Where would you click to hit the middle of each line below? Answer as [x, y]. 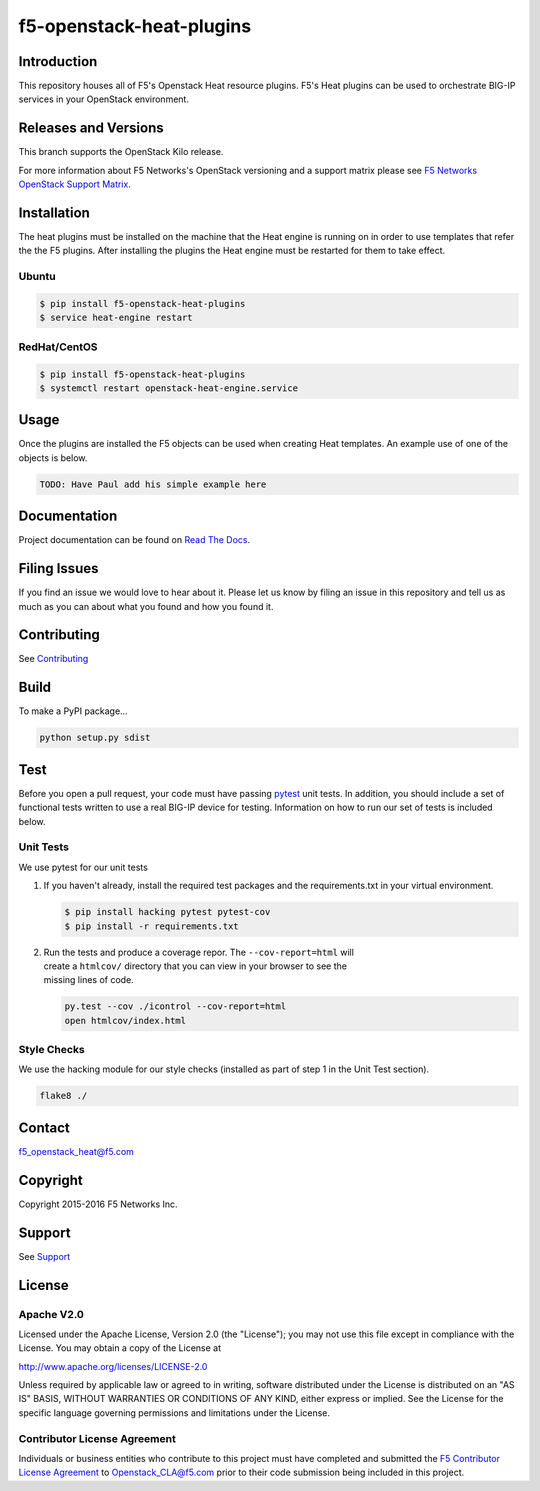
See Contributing [53, 659]
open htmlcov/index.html [125, 1020]
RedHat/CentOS [58, 347]
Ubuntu [37, 277]
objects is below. [53, 457]
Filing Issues [58, 568]
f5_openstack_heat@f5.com [76, 1151]
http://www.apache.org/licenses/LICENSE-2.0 [113, 1366]
